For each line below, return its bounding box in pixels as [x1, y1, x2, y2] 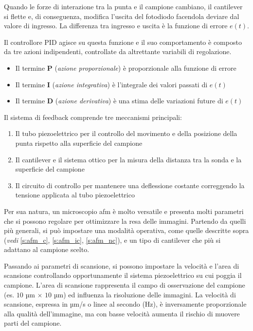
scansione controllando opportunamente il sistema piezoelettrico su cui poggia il [4, 270, 242, 280]
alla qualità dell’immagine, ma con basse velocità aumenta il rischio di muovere [4, 308, 240, 318]
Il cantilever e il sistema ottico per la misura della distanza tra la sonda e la [15, 154, 242, 164]
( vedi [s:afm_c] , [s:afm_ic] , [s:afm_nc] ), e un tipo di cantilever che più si [4, 234, 221, 245]
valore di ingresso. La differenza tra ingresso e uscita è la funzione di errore [4, 20, 228, 31]
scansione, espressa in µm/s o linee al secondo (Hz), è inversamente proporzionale [4, 299, 247, 309]
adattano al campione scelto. [4, 244, 90, 254]
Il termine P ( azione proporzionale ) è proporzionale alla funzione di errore [15, 62, 236, 73]
